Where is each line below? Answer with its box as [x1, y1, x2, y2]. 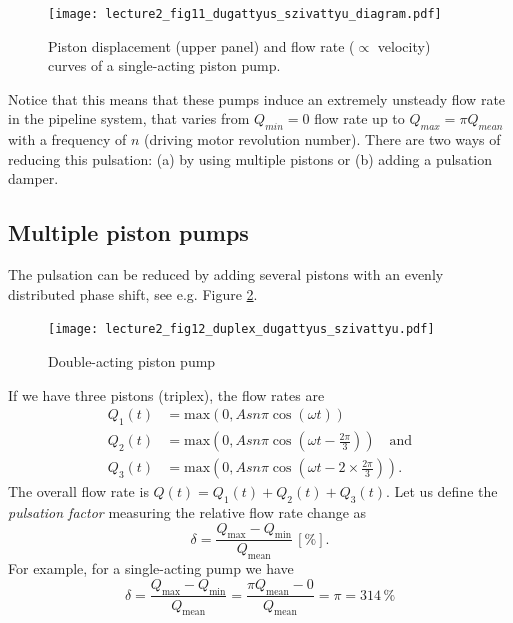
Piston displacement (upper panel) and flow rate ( [48, 35, 355, 56]
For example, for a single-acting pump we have [8, 558, 294, 579]
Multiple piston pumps [8, 217, 249, 248]
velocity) [377, 35, 431, 56]
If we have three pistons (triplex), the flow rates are [8, 384, 325, 405]
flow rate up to [314, 108, 405, 129]
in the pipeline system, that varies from [8, 108, 250, 129]
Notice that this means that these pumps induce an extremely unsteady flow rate [8, 88, 506, 109]
